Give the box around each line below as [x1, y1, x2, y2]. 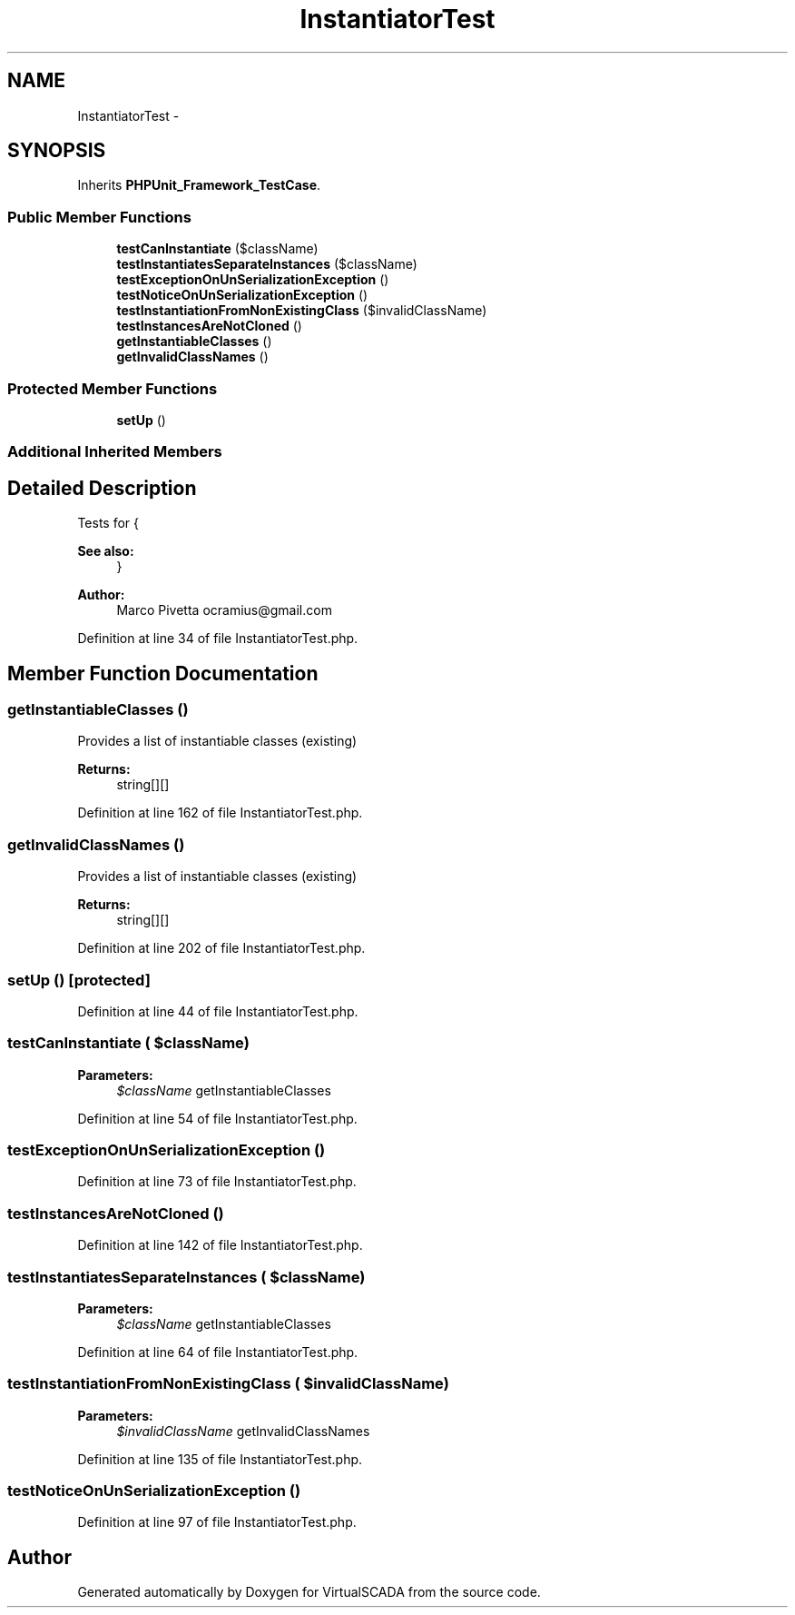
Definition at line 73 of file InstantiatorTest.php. [77, 1174, 357, 1190]
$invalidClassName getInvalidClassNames [116, 1422, 370, 1439]
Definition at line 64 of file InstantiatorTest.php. [77, 1343, 358, 1360]
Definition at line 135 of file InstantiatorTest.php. [77, 1451, 363, 1467]
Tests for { [77, 515, 139, 531]
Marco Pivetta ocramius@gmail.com [116, 602, 332, 619]
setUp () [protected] [7, 970, 151, 989]
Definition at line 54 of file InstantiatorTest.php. [77, 1110, 358, 1126]
